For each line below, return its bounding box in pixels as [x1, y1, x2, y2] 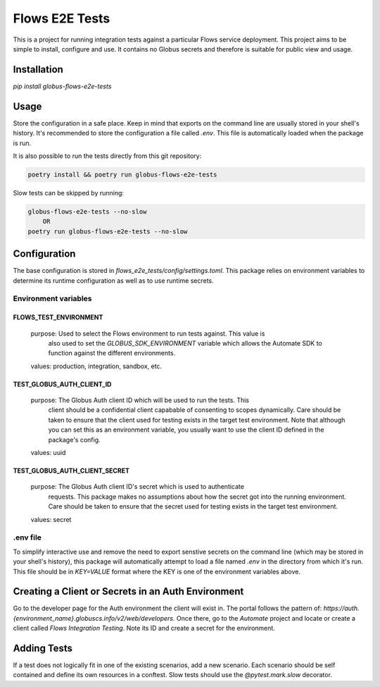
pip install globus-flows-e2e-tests [13, 82, 112, 90]
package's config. [48, 435, 101, 444]
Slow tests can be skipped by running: [13, 188, 125, 197]
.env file [13, 533, 42, 542]
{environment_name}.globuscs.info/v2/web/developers [13, 614, 174, 622]
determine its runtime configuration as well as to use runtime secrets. [13, 276, 214, 285]
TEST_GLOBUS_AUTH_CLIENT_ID [13, 379, 112, 388]
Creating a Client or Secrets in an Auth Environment [13, 585, 244, 597]
